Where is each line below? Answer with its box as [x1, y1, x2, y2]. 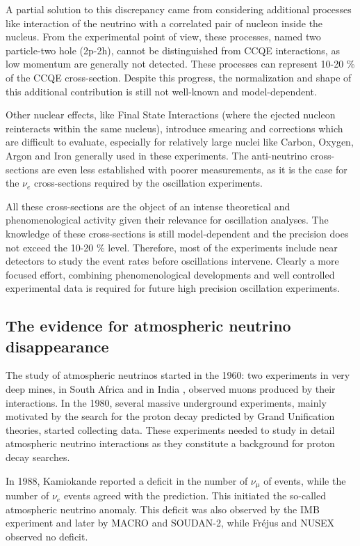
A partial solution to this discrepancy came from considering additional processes [6, 2, 352, 16]
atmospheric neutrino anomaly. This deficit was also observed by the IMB [6, 501, 320, 516]
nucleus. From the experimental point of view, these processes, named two [6, 29, 321, 44]
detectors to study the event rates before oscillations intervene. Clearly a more [6, 253, 339, 268]
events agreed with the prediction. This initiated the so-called [63, 488, 327, 503]
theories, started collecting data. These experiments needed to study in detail [6, 422, 335, 437]
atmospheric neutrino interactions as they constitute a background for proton [6, 436, 335, 451]
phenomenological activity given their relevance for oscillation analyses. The [6, 212, 329, 227]
